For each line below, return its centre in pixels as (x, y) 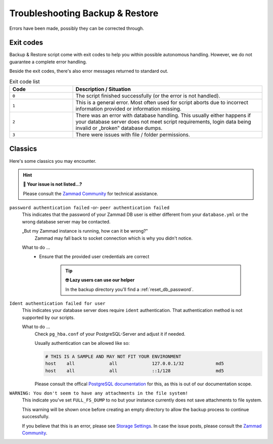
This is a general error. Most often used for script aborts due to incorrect (162, 102)
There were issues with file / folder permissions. (133, 135)
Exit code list (25, 81)
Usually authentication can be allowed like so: (82, 343)
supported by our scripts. (49, 317)
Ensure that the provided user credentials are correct (94, 257)
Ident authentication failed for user (57, 303)
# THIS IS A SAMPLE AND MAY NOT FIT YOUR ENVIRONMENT (113, 356)
